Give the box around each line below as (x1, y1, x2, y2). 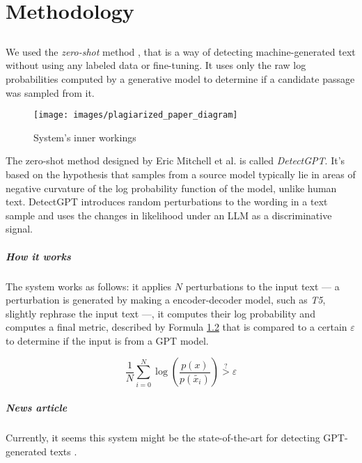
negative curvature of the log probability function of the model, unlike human (6, 180, 337, 195)
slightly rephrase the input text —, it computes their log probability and (6, 306, 315, 320)
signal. (6, 221, 33, 236)
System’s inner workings (33, 130, 136, 144)
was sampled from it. (6, 85, 95, 100)
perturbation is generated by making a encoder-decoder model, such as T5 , (6, 292, 326, 307)
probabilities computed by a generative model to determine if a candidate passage (6, 71, 355, 86)
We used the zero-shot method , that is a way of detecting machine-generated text (6, 44, 356, 58)
